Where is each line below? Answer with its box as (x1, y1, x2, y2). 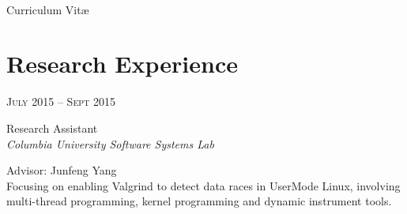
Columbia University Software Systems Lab (6, 135, 214, 152)
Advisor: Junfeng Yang (6, 162, 117, 178)
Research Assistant (6, 119, 98, 136)
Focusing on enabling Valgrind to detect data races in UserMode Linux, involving (6, 177, 401, 193)
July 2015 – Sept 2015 (6, 93, 115, 110)
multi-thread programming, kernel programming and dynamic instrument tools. (6, 193, 392, 209)
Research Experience (6, 47, 238, 80)
